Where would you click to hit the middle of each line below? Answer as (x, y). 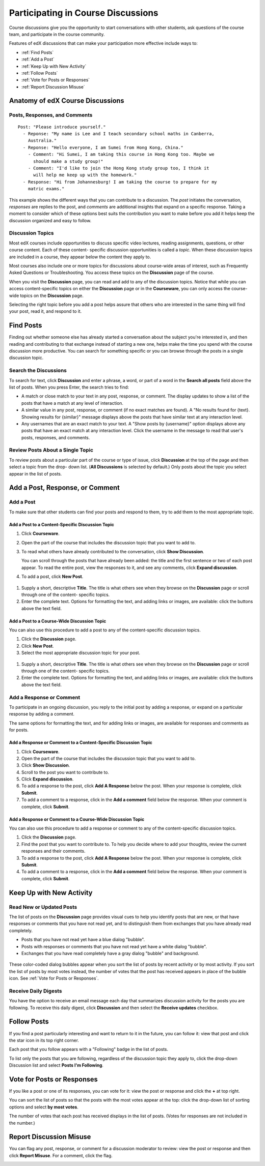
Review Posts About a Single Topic (51, 450)
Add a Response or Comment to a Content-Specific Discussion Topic (81, 743)
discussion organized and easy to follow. (50, 220)
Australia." (42, 141)
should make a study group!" (68, 161)
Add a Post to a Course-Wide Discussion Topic (58, 621)
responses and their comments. (53, 851)
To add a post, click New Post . (52, 577)
